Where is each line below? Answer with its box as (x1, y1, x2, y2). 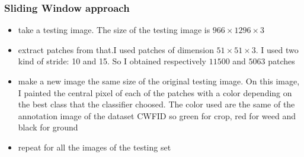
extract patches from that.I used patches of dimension (18, 43, 214, 55)
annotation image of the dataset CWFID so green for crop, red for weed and (18, 109, 296, 122)
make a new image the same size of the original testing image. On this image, (18, 75, 300, 87)
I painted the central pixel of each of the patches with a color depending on (18, 86, 292, 99)
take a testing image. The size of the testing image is (18, 24, 210, 36)
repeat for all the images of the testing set (18, 140, 171, 153)
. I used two (255, 43, 299, 55)
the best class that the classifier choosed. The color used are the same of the (18, 98, 295, 110)
